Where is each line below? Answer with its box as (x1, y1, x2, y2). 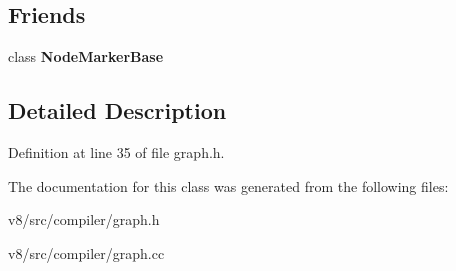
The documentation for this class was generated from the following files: (8, 175, 449, 196)
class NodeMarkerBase (8, 46, 164, 67)
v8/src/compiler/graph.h (8, 209, 160, 230)
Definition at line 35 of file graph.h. (8, 142, 225, 162)
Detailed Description (8, 95, 227, 126)
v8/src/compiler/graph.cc (8, 242, 165, 263)
